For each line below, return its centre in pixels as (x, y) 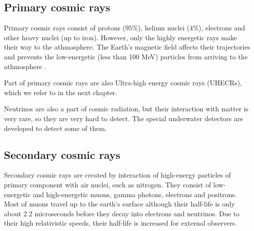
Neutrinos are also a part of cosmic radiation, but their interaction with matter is (126, 109)
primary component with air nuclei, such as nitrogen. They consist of (108, 184)
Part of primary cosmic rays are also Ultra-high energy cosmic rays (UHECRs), (123, 83)
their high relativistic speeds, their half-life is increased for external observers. (121, 223)
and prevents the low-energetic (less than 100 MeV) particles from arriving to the (126, 56)
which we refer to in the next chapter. (61, 92)
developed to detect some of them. (56, 128)
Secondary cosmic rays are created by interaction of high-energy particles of (117, 175)
